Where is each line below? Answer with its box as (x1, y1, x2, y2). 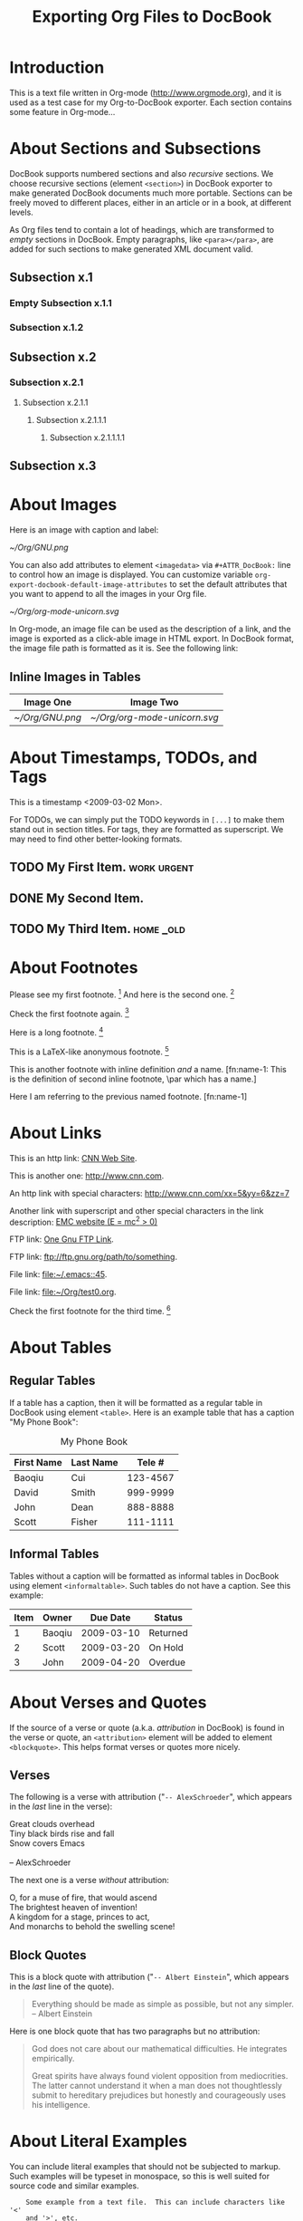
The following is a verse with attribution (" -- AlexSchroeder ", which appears (9, 1792, 292, 1803)
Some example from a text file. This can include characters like (25, 2198, 285, 2207)
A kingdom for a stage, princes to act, (9, 1911, 150, 1922)
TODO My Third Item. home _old (9, 921, 185, 937)
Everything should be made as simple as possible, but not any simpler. (31, 1999, 294, 2010)
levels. (9, 207, 33, 217)
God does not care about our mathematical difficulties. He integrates (31, 2043, 288, 2054)
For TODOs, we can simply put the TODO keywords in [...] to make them (9, 813, 285, 825)
